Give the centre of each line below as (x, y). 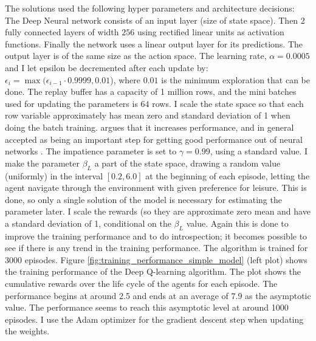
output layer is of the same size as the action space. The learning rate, (136, 56)
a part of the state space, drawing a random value (187, 163)
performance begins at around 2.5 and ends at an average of (117, 295)
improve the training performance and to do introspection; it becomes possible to (156, 236)
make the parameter (42, 163)
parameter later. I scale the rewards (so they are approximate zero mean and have (158, 211)
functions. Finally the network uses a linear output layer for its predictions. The (154, 43)
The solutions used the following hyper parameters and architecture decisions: (150, 8)
